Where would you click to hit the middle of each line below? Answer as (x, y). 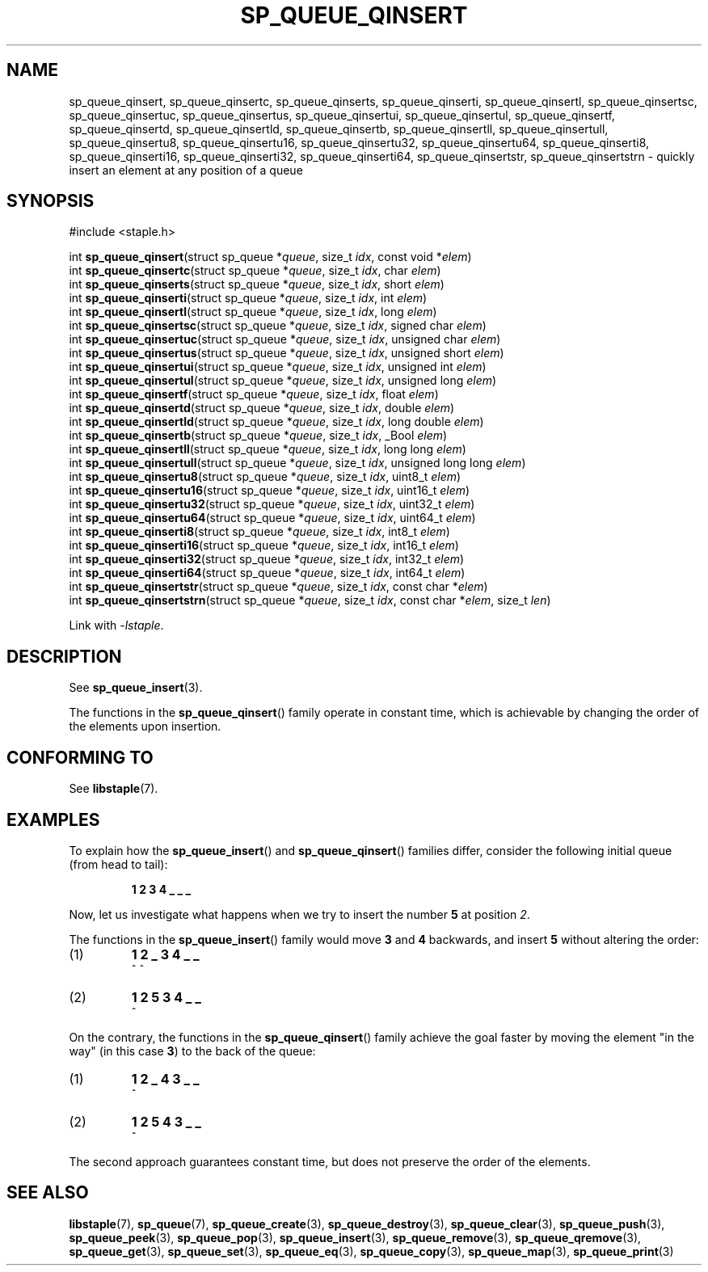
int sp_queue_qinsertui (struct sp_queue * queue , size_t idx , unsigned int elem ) (278, 367)
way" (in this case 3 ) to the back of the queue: (192, 1051)
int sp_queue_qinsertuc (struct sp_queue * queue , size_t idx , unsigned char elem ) (285, 339)
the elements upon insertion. (145, 727)
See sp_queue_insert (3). (136, 688)
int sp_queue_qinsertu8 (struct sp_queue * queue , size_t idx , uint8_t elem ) (265, 477)
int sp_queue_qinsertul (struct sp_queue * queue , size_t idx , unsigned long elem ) (283, 381)
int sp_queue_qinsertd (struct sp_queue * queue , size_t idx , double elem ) (262, 408)
